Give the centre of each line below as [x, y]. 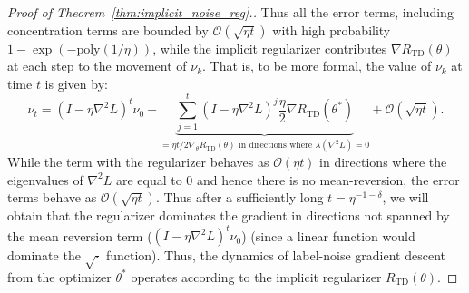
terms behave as [52, 197]
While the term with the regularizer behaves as [138, 161]
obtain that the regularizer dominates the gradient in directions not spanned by [229, 215]
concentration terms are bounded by [108, 29]
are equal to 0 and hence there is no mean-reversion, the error [288, 179]
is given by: [76, 83]
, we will [405, 197]
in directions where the [383, 161]
